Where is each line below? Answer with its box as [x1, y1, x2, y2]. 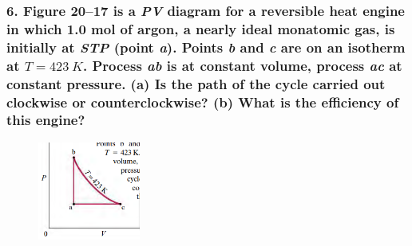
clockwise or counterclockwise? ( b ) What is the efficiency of [6, 92, 399, 111]
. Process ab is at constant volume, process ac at [82, 55, 402, 75]
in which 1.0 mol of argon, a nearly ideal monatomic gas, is [6, 18, 395, 38]
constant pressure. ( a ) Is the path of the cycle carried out [6, 73, 386, 93]
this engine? [6, 110, 85, 130]
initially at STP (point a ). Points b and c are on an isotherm [6, 37, 406, 57]
